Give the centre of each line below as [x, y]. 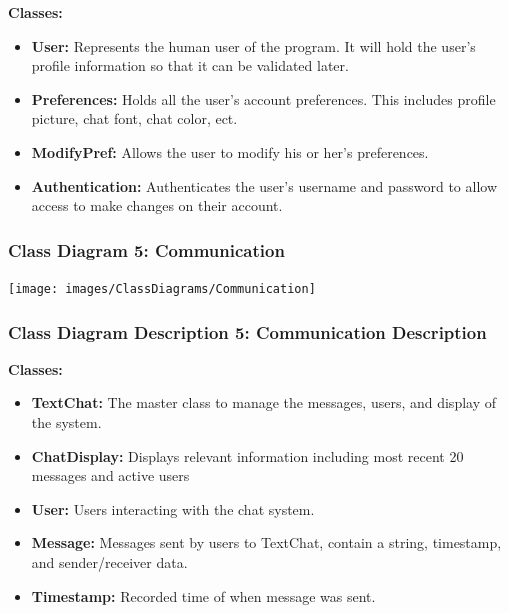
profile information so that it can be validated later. [190, 65]
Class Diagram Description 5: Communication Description [247, 331]
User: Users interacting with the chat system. [173, 508]
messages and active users [110, 475]
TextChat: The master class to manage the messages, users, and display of [263, 402]
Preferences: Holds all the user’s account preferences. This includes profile [263, 98]
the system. [66, 422]
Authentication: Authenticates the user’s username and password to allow [264, 185]
